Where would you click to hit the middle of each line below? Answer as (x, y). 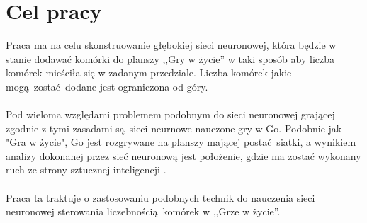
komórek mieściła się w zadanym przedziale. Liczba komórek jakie (149, 73)
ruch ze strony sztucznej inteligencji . (86, 170)
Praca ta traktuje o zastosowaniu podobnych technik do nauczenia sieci (160, 197)
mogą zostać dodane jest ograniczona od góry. (107, 86)
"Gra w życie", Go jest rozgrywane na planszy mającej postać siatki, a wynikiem (181, 142)
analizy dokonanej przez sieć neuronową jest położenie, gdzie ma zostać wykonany (183, 155)
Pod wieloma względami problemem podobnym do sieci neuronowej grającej (170, 114)
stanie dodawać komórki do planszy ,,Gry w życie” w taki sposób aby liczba (170, 58)
